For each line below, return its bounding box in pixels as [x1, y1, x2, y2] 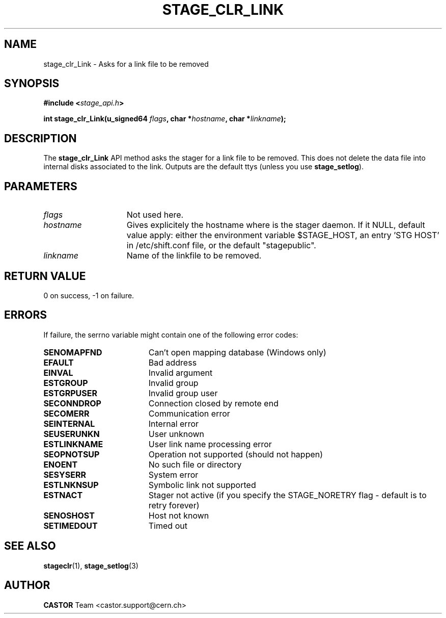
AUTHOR [4, 579, 50, 592]
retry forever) [148, 500, 200, 510]
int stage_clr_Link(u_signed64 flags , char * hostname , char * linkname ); [43, 114, 286, 123]
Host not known [148, 510, 209, 521]
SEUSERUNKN [43, 428, 100, 439]
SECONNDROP [43, 398, 101, 408]
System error [148, 469, 199, 480]
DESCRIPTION [4, 132, 77, 145]
